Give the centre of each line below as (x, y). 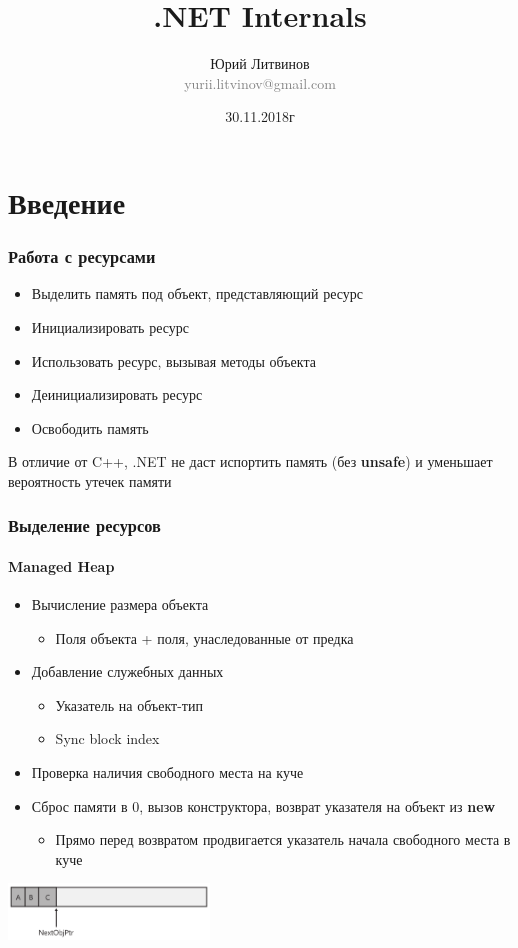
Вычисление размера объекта (120, 604)
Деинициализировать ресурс (117, 394)
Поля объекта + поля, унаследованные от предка (204, 637)
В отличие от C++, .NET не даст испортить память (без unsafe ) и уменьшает (250, 461)
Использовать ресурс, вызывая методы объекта (173, 360)
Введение (67, 201)
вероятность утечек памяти (90, 480)
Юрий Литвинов (260, 63)
